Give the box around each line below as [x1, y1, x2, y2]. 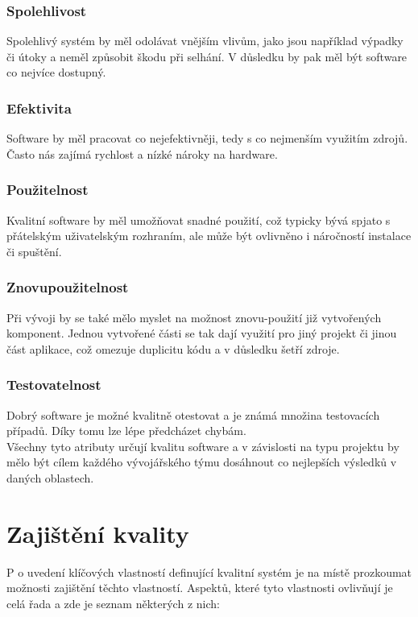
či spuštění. [6, 242, 62, 259]
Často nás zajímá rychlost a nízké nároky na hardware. [6, 145, 278, 162]
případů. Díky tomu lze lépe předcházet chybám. [6, 422, 246, 439]
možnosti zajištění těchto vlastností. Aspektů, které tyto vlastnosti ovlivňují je [6, 579, 393, 596]
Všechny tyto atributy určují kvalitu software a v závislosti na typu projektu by [6, 437, 399, 454]
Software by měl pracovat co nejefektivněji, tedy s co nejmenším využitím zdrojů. [6, 130, 408, 147]
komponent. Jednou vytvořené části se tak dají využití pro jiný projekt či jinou [6, 325, 397, 342]
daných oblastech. [6, 470, 94, 486]
